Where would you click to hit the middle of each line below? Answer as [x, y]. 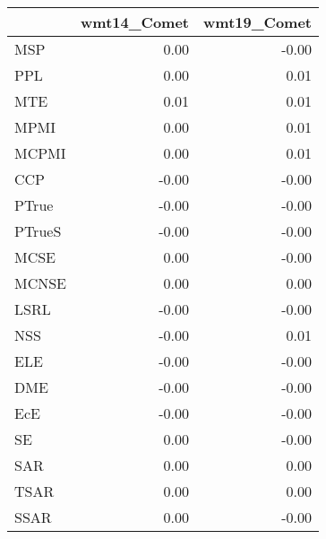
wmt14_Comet [135, 22]
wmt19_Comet [257, 22]
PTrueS [38, 231]
